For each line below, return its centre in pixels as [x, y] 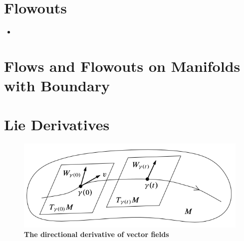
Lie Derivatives [57, 124]
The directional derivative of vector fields [97, 234]
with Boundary [57, 86]
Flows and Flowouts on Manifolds [122, 66]
